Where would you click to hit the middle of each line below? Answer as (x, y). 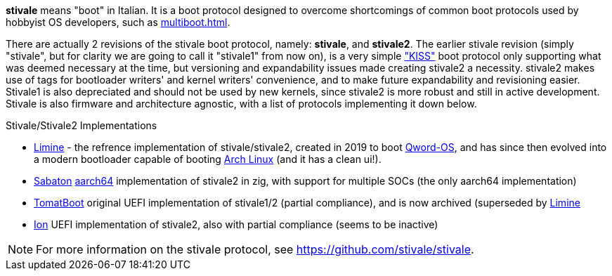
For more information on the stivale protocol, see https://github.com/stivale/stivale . (255, 249)
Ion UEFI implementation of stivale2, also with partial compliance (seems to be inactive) (236, 224)
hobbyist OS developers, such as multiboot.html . (118, 22)
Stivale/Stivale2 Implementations (82, 125)
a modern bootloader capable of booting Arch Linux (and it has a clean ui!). (208, 159)
